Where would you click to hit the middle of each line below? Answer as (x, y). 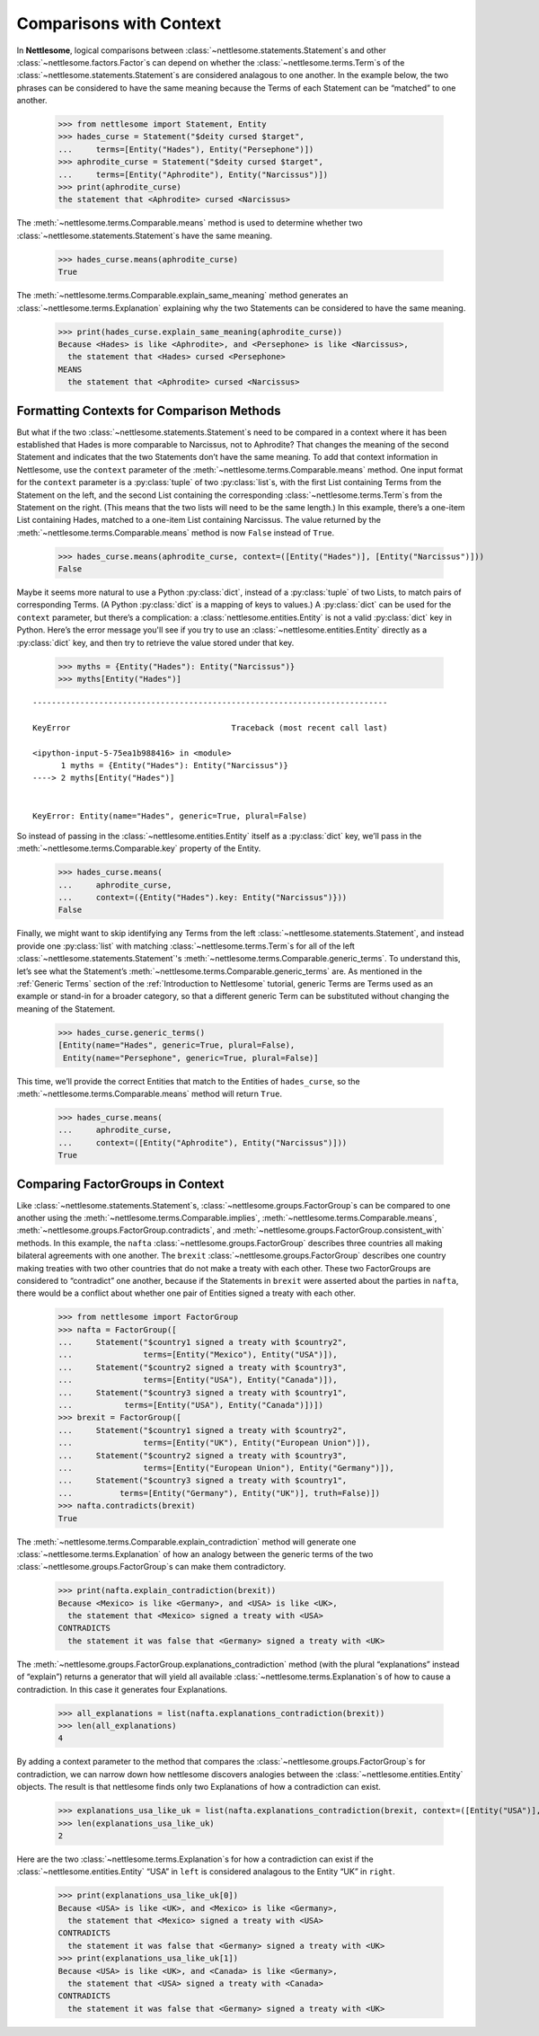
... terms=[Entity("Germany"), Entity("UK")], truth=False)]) (219, 1493)
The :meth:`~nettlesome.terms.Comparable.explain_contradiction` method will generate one (186, 1542)
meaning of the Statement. (66, 1009)
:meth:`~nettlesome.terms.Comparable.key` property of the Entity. (139, 848)
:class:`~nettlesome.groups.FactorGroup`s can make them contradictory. (151, 1567)
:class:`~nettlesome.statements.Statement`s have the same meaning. (145, 235)
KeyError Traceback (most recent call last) (210, 727)
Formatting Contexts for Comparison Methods (149, 410)
